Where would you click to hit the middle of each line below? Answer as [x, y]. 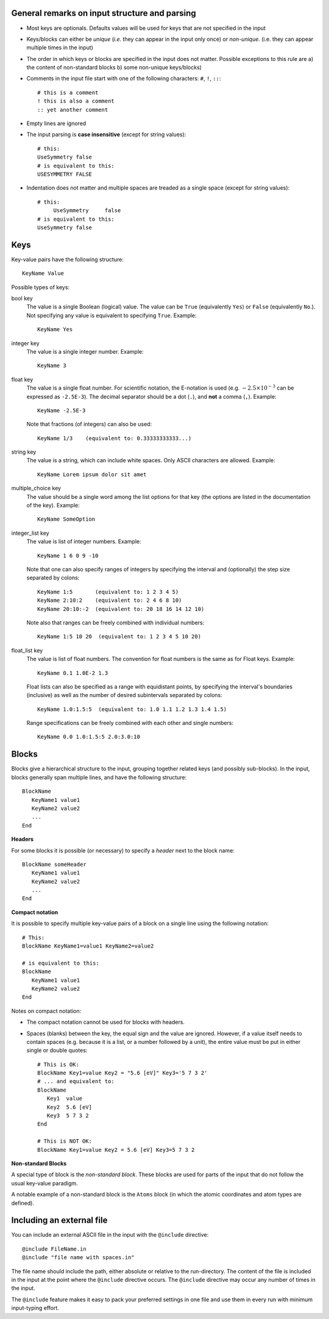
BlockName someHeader [54, 864]
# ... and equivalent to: [76, 1081]
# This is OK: [58, 1064]
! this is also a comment [76, 101]
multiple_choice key [36, 488]
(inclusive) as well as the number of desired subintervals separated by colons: [124, 695]
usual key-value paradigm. [45, 1183]
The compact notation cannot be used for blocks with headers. [106, 1022]
